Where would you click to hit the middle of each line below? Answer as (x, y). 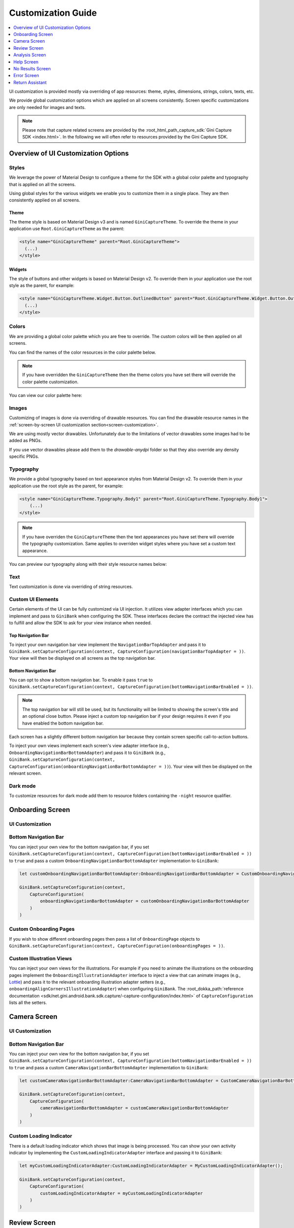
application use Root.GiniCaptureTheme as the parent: (67, 229)
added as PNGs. (25, 441)
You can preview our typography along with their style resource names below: (88, 564)
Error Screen (26, 76)
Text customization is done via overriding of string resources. (71, 586)
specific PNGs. (24, 456)
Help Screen (26, 62)
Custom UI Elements (34, 599)
